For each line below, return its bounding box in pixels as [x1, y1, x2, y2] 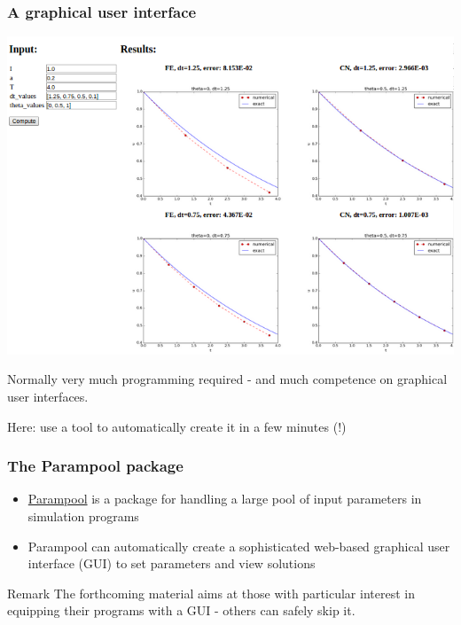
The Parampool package [7, 455, 184, 477]
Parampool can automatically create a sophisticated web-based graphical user [27, 536, 450, 555]
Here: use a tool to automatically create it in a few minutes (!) [7, 417, 347, 435]
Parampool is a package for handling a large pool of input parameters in [27, 489, 422, 508]
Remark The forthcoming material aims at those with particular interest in [7, 583, 415, 602]
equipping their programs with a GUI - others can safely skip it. [7, 601, 356, 620]
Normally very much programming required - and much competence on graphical [7, 370, 448, 388]
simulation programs [27, 506, 139, 525]
